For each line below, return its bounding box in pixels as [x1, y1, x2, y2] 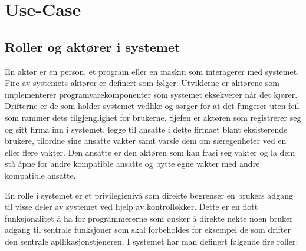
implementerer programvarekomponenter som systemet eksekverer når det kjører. [5, 88, 298, 100]
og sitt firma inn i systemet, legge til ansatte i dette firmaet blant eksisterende [5, 123, 288, 135]
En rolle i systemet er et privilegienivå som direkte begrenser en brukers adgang [5, 189, 293, 201]
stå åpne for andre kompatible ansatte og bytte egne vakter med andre [5, 157, 260, 170]
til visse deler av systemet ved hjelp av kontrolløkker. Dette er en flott [5, 200, 258, 213]
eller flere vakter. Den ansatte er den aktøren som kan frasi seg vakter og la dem [5, 146, 295, 158]
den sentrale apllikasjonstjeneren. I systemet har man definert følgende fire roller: [5, 235, 298, 247]
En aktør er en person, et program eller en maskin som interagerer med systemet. [5, 65, 300, 77]
